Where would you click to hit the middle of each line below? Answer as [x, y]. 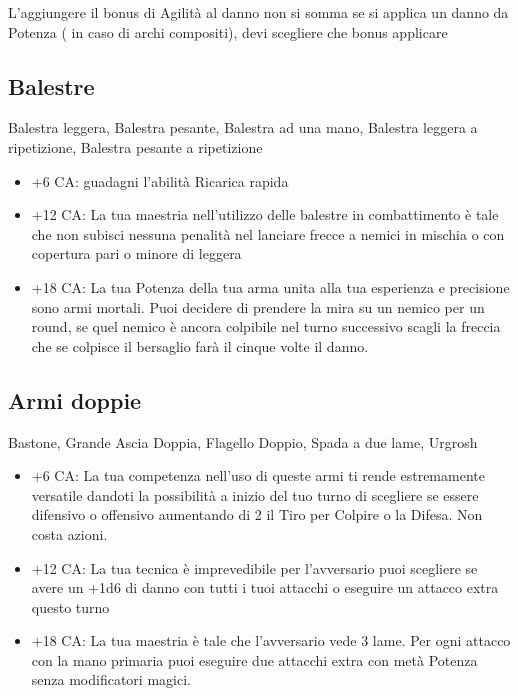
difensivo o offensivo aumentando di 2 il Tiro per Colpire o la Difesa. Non [257, 514]
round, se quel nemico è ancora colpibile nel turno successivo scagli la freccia [266, 326]
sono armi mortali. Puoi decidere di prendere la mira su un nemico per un [258, 306]
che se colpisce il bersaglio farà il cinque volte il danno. [200, 345]
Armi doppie [75, 399]
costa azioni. [69, 533]
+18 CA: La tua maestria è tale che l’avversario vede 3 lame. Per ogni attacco [271, 640]
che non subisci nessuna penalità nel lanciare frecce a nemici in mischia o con [268, 233]
